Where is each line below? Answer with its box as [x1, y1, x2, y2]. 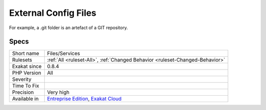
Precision [12, 89, 34, 96]
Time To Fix [12, 82, 39, 89]
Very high [47, 89, 70, 96]
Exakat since [12, 63, 42, 70]
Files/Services [47, 50, 80, 57]
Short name [12, 50, 39, 57]
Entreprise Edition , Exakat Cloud [47, 95, 122, 102]
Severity [12, 76, 32, 83]
